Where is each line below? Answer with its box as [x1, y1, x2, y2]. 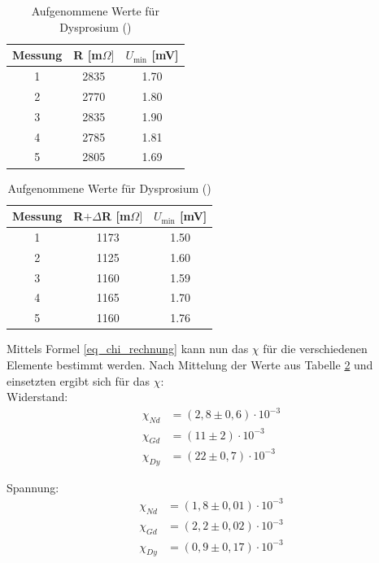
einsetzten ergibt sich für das [7, 372, 150, 389]
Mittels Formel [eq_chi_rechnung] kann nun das [7, 340, 249, 357]
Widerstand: [7, 388, 68, 405]
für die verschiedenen [263, 340, 368, 357]
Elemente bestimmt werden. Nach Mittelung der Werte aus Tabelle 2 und [7, 356, 373, 373]
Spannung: [7, 478, 59, 495]
